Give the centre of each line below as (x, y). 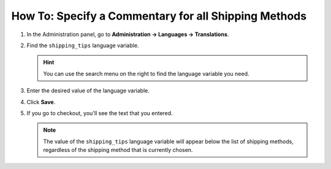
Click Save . (41, 102)
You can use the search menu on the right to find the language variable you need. (146, 73)
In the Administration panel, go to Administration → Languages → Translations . (128, 34)
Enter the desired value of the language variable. (88, 91)
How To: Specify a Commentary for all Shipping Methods (159, 16)
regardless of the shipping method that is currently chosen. (118, 150)
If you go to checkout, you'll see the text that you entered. (100, 113)
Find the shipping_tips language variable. (83, 45)
